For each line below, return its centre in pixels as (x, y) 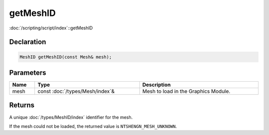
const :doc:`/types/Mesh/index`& (76, 91)
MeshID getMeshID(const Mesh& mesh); (66, 57)
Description (156, 85)
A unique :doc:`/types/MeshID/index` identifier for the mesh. (71, 117)
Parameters (28, 72)
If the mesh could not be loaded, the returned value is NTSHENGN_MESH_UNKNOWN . (93, 126)
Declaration (28, 42)
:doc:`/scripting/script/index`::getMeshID (51, 28)
